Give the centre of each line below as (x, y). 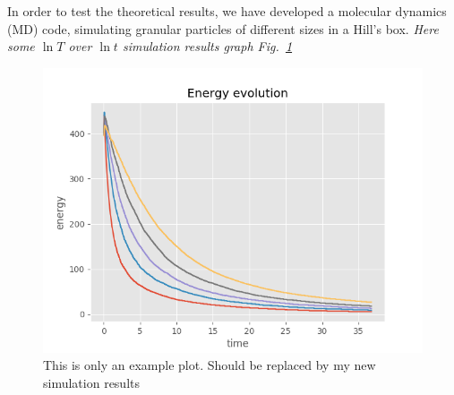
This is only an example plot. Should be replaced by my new (210, 365)
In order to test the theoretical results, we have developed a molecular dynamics (227, 11)
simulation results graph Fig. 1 (207, 46)
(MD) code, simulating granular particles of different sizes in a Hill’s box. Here (223, 28)
